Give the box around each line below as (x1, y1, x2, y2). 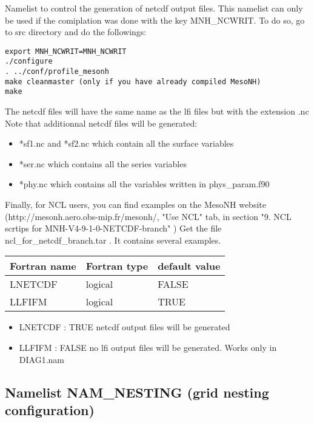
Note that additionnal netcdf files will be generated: (5, 116, 198, 129)
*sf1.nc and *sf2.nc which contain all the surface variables (19, 137, 234, 150)
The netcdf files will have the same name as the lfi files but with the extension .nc (5, 105, 309, 118)
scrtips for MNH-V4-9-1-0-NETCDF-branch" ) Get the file (5, 222, 222, 235)
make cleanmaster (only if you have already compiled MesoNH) (5, 77, 261, 86)
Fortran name (10, 259, 76, 273)
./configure (5, 57, 53, 66)
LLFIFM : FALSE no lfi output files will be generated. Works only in (19, 341, 277, 353)
